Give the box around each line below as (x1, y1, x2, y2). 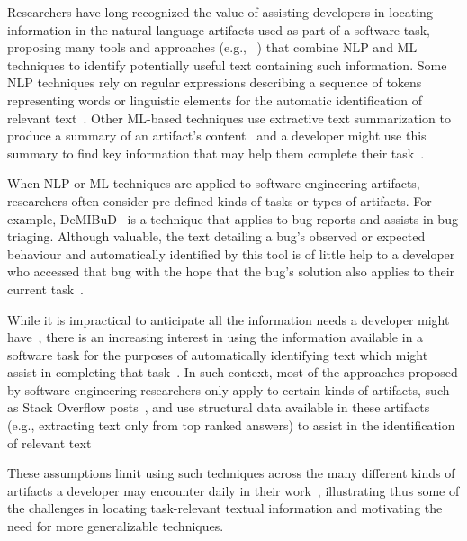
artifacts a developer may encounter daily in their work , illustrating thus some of (7, 481, 460, 500)
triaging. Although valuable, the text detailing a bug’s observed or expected (7, 227, 426, 246)
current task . (7, 279, 84, 298)
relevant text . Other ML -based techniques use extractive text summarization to (7, 108, 451, 127)
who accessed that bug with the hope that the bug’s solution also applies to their (7, 262, 455, 281)
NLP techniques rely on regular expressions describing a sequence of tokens (7, 73, 422, 92)
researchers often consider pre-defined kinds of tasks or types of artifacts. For (7, 191, 432, 210)
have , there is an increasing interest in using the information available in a (7, 328, 424, 347)
